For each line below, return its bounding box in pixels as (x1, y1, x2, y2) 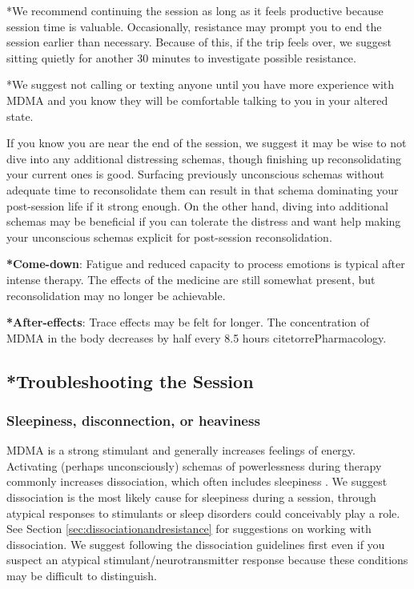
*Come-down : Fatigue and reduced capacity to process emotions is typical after (6, 255, 405, 272)
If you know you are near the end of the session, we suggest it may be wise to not (6, 134, 407, 151)
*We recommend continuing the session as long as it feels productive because (6, 2, 384, 18)
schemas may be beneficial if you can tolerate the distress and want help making (6, 213, 401, 230)
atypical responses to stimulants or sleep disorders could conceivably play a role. (6, 504, 400, 521)
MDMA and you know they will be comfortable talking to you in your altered (6, 91, 388, 108)
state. (6, 107, 34, 124)
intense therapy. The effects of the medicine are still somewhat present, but (6, 270, 376, 287)
